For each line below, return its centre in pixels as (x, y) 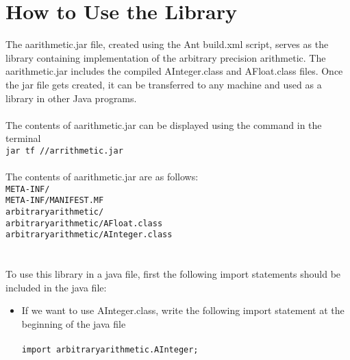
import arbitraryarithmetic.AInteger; (110, 350)
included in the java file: (56, 287)
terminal (23, 138)
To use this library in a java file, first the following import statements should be (173, 274)
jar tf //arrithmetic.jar (64, 151)
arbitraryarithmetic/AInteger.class (89, 235)
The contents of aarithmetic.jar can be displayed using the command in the (164, 124)
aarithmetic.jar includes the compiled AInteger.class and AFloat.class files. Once (174, 71)
